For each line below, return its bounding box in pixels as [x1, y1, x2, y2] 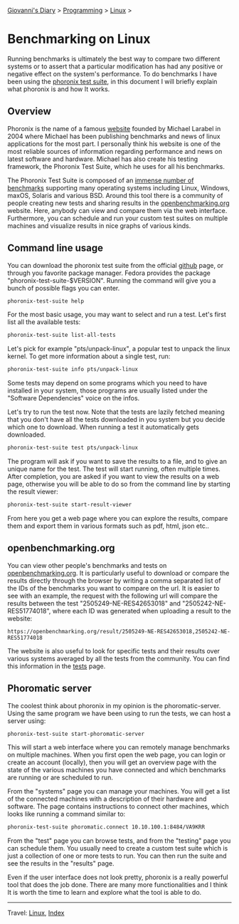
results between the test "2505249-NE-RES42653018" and [7, 598, 181, 608]
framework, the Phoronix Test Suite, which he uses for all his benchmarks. [7, 162, 225, 170]
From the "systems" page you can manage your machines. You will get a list [7, 787, 230, 796]
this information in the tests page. [7, 662, 106, 670]
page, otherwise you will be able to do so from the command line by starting [7, 480, 231, 489]
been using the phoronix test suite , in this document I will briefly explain [7, 77, 218, 85]
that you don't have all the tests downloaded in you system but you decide [7, 415, 225, 424]
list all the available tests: [7, 318, 81, 326]
